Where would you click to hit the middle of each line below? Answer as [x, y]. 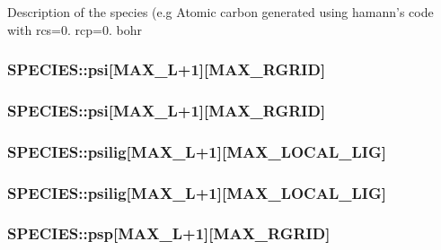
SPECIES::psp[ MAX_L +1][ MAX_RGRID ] [169, 233]
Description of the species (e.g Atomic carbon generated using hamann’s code [220, 12]
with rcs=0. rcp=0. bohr [75, 29]
